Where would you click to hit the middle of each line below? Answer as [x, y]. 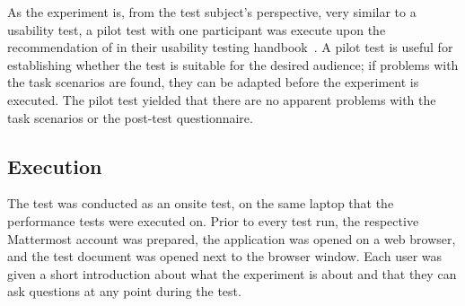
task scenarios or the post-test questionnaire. [130, 117]
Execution [55, 166]
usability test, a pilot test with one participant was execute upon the [197, 29]
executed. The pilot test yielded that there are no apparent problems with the [222, 99]
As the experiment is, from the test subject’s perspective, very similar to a [212, 12]
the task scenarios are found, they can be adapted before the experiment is [213, 82]
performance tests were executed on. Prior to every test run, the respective [213, 220]
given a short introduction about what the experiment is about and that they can [232, 273]
